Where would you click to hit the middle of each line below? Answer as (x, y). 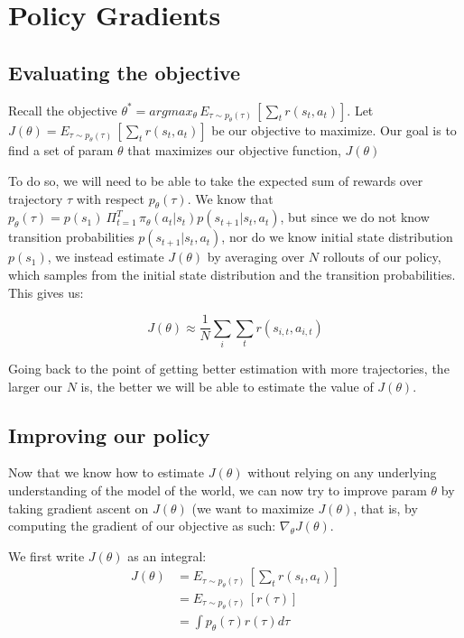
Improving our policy (109, 435)
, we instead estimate (106, 257)
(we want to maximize (253, 508)
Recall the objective (63, 110)
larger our (36, 386)
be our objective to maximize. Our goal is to (334, 129)
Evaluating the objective (124, 72)
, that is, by (385, 508)
